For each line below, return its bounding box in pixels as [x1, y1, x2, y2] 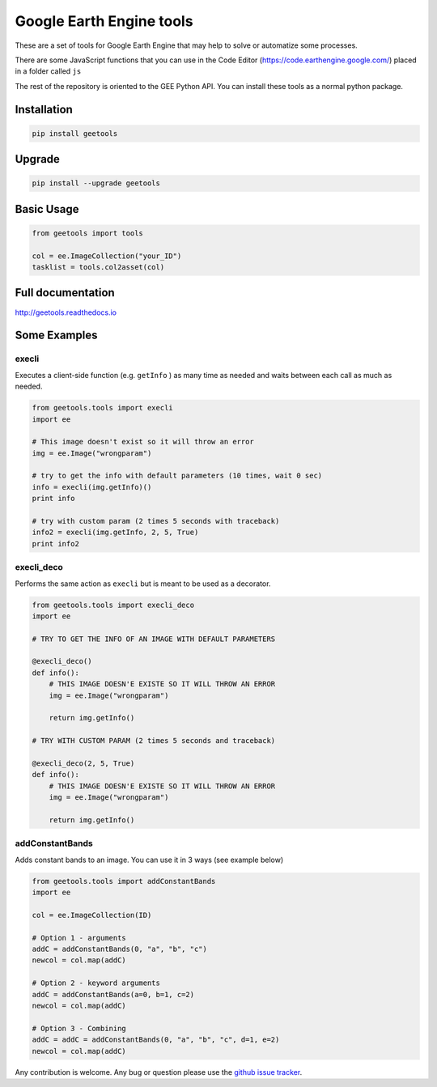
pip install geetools [32, 129, 118, 138]
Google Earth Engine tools [15, 12, 193, 30]
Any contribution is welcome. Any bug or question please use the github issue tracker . [15, 1067, 303, 1076]
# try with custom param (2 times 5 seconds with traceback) [32, 516, 280, 526]
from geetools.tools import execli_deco [32, 600, 194, 609]
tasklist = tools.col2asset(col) [32, 263, 165, 272]
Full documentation [15, 286, 115, 299]
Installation [15, 102, 73, 117]
